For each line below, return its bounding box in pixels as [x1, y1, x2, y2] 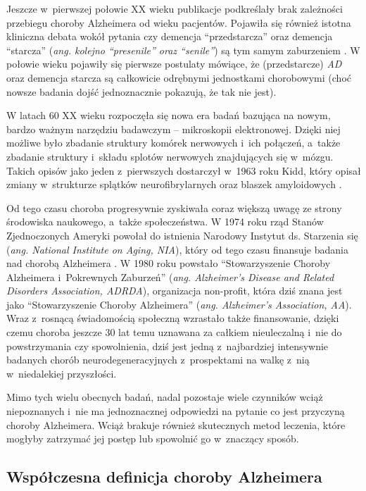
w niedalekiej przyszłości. [6, 366, 117, 380]
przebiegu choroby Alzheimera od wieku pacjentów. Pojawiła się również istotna [6, 15, 351, 30]
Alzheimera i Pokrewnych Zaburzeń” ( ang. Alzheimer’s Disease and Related [6, 269, 334, 284]
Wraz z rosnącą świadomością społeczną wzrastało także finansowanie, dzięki [6, 311, 339, 325]
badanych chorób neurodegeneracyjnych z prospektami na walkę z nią [6, 352, 310, 367]
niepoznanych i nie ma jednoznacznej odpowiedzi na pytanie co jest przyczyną [6, 404, 345, 418]
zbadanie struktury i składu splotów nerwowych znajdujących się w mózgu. [6, 149, 334, 163]
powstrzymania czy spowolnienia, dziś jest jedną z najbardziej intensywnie [6, 338, 329, 353]
